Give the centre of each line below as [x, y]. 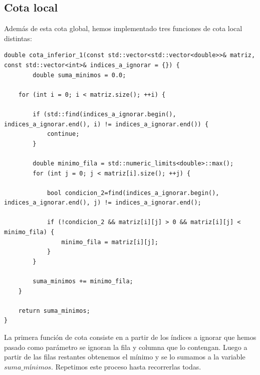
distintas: [18, 38]
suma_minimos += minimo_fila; [83, 282]
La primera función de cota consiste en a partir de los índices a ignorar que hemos [130, 337]
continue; [63, 134]
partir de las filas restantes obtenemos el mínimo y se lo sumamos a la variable [125, 357]
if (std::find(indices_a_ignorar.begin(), [104, 114]
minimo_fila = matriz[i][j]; [110, 242]
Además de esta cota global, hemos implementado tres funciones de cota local [123, 28]
